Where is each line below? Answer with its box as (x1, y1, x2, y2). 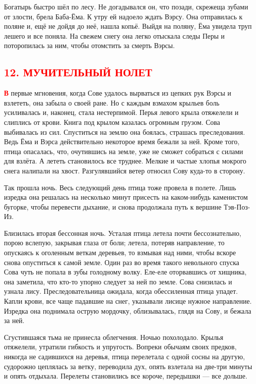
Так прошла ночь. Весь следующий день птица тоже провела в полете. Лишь (4, 182, 236, 192)
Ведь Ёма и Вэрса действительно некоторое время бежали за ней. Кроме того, (4, 136, 240, 147)
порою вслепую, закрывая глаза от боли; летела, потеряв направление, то (4, 237, 225, 248)
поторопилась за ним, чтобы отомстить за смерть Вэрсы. (4, 40, 175, 51)
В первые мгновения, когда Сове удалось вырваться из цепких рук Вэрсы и (4, 88, 231, 98)
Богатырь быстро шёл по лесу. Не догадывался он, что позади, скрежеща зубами (4, 1, 248, 11)
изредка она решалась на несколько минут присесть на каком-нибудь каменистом (4, 192, 248, 202)
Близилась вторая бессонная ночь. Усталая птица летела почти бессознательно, (4, 227, 242, 238)
